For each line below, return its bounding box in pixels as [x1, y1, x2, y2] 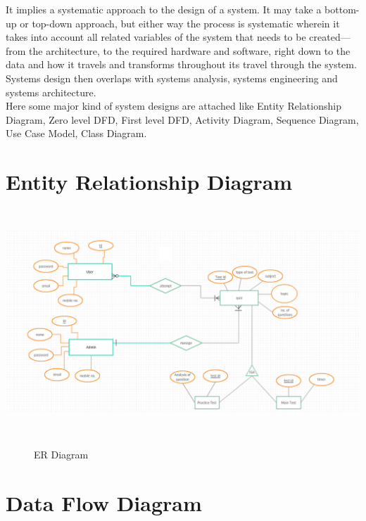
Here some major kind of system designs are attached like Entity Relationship [6, 98, 341, 113]
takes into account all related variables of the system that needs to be [6, 30, 306, 44]
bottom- [324, 2, 360, 16]
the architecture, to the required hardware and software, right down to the [29, 43, 351, 58]
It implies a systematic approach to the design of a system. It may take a [6, 2, 322, 16]
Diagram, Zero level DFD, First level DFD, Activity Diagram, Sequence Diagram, [6, 112, 359, 127]
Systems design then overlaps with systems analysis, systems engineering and [6, 70, 338, 85]
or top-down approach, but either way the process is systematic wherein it [20, 15, 340, 30]
